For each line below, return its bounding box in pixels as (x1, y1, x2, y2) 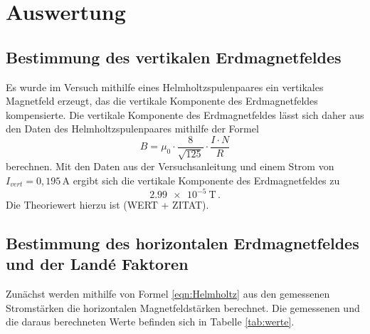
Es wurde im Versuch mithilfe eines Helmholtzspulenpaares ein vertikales (6, 79, 324, 94)
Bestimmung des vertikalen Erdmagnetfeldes (6, 46, 342, 68)
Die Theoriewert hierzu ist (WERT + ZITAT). (6, 197, 209, 212)
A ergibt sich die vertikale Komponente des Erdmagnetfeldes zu (62, 173, 340, 187)
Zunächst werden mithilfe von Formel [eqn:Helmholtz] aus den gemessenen (6, 286, 330, 301)
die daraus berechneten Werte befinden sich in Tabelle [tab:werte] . (6, 314, 295, 329)
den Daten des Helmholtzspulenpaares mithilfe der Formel (6, 121, 259, 136)
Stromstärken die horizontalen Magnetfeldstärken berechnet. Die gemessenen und (6, 300, 360, 315)
